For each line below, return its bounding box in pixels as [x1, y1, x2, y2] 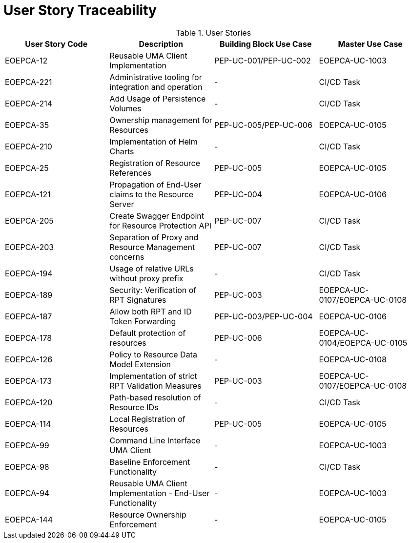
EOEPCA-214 [5, 98, 52, 108]
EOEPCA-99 [5, 440, 49, 450]
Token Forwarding [109, 316, 176, 326]
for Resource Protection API [109, 220, 212, 230]
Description [139, 39, 183, 49]
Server [109, 199, 134, 209]
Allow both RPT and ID [109, 306, 192, 316]
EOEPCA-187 [5, 311, 52, 321]
